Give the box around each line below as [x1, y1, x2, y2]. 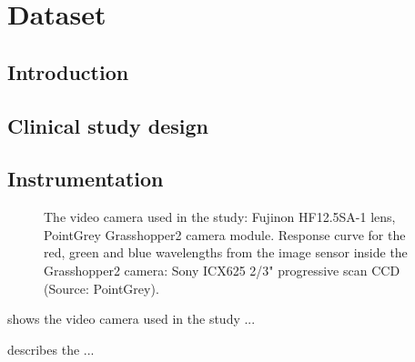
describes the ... [7, 339, 95, 358]
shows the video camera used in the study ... [7, 309, 256, 328]
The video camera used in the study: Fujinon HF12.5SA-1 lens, [44, 207, 396, 226]
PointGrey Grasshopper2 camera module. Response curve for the [44, 225, 406, 244]
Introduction [7, 57, 129, 85]
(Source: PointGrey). [44, 278, 159, 297]
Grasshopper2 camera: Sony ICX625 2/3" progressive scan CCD [44, 260, 400, 279]
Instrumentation [7, 165, 164, 193]
